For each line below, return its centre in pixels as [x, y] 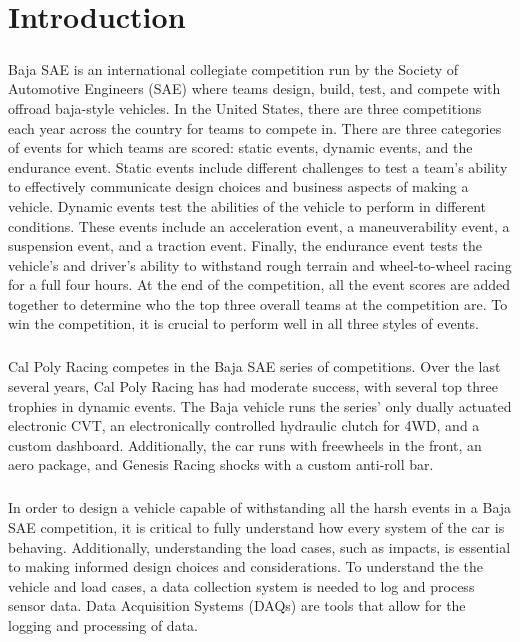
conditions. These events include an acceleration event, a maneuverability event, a [259, 225]
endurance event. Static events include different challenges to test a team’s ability [258, 166]
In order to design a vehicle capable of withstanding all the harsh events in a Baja [260, 507]
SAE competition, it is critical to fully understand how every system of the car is [256, 526]
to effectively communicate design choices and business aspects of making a [238, 186]
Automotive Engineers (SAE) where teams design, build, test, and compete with [254, 88]
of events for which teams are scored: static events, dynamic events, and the [240, 147]
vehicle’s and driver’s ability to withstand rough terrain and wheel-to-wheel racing [260, 264]
